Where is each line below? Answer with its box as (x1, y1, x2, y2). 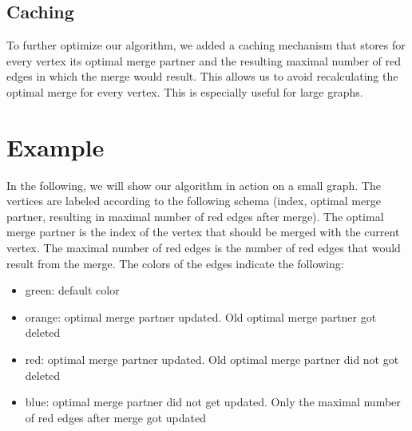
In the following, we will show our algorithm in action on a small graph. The (6, 176, 381, 193)
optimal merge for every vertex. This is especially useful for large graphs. (6, 83, 363, 100)
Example (6, 130, 105, 163)
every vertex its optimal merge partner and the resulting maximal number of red (6, 52, 401, 69)
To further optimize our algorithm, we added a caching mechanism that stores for (6, 37, 406, 53)
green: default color (25, 282, 120, 299)
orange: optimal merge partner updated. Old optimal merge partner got (25, 308, 377, 325)
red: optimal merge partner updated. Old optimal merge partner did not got (25, 351, 399, 368)
